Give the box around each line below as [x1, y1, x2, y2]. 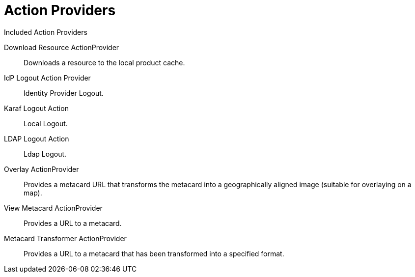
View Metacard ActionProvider [4, 203, 103, 212]
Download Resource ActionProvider [4, 43, 119, 52]
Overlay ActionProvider [4, 165, 79, 173]
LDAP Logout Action [4, 134, 69, 143]
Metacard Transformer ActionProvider [4, 234, 127, 243]
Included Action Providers [4, 28, 87, 36]
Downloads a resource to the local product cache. [24, 58, 185, 67]
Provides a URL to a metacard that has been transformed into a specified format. [24, 249, 284, 258]
